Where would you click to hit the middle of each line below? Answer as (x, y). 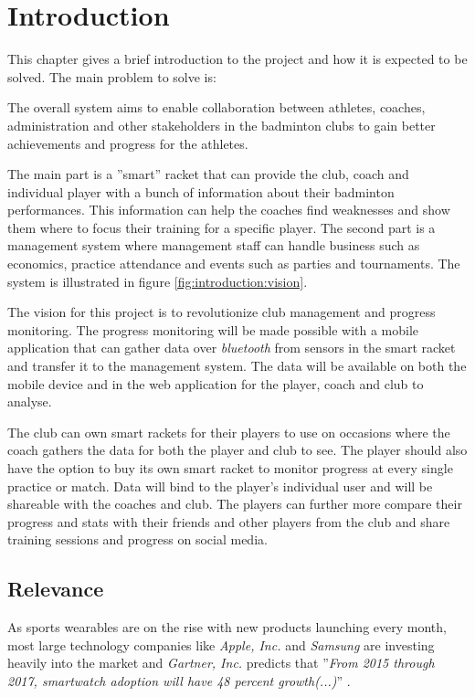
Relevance (56, 589)
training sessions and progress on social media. (137, 539)
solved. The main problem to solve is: (112, 76)
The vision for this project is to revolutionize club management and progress (222, 312)
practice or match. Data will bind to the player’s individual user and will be (220, 486)
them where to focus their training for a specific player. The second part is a (222, 227)
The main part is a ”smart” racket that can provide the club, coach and (208, 174)
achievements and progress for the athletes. (128, 143)
